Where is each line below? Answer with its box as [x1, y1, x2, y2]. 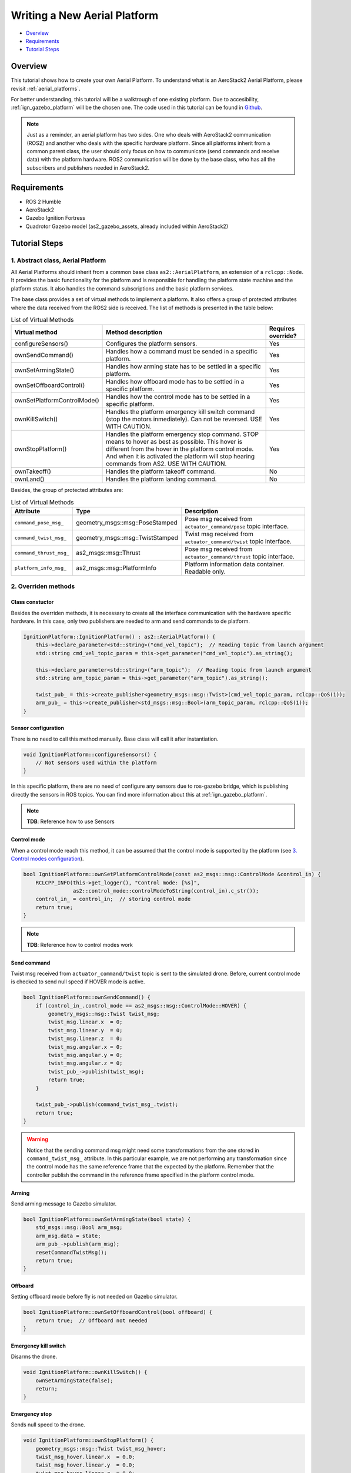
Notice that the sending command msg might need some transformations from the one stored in [26, 1147, 260, 1154]
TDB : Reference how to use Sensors [26, 818, 115, 825]
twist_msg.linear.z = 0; [48, 1035, 123, 1042]
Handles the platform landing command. [106, 475, 217, 483]
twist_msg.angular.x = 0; [48, 1043, 123, 1050]
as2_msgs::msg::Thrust [75, 549, 141, 557]
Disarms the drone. [11, 1353, 58, 1360]
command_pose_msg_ [14, 519, 64, 526]
